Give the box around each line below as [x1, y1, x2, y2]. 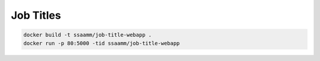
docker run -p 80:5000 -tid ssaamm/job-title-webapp [23, 40, 180, 46]
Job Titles [11, 9, 62, 22]
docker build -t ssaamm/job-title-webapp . [23, 32, 152, 38]
